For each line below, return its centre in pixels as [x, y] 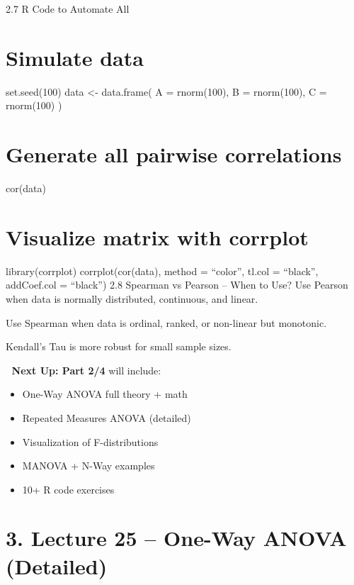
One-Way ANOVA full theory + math [105, 394]
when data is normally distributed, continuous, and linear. [132, 298]
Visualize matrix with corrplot [157, 236]
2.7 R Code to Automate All [68, 9]
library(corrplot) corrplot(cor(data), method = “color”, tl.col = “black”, [162, 271]
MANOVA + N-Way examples [88, 466]
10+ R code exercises [68, 489]
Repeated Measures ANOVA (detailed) [107, 417]
